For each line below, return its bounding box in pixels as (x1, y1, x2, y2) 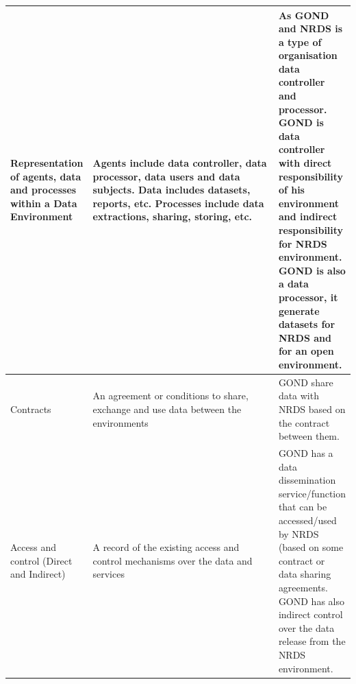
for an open (278, 344, 334, 358)
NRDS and (278, 330, 331, 344)
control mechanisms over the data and (92, 553, 253, 567)
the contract (278, 415, 330, 429)
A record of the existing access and (92, 540, 240, 554)
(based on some (278, 540, 344, 554)
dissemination (278, 473, 336, 487)
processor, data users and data (92, 169, 240, 183)
